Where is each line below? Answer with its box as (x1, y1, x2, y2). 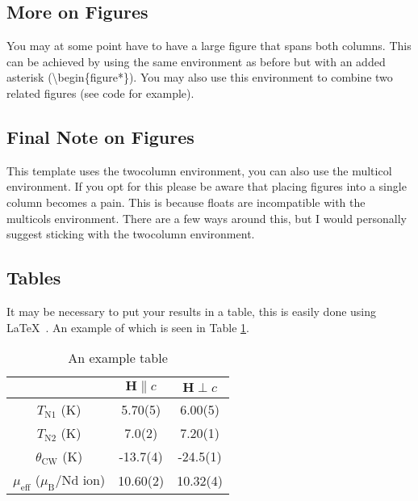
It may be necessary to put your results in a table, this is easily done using (6, 302, 377, 319)
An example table (68, 348, 168, 368)
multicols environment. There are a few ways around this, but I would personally (6, 209, 407, 226)
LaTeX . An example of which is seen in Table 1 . (6, 318, 249, 335)
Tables (6, 265, 61, 290)
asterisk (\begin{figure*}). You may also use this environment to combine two (6, 69, 393, 86)
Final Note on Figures (6, 124, 194, 149)
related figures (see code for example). (6, 84, 194, 101)
